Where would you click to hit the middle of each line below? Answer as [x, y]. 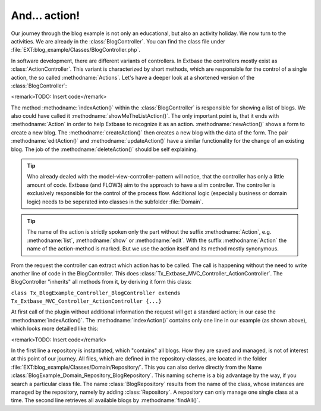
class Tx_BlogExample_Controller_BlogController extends [96, 293]
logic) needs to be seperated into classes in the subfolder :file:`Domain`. [115, 202]
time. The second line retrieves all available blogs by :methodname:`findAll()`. [106, 400]
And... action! [45, 15]
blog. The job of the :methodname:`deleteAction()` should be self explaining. [105, 149]
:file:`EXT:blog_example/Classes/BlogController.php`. [76, 50]
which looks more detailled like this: [55, 329]
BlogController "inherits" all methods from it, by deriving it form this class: [101, 282]
